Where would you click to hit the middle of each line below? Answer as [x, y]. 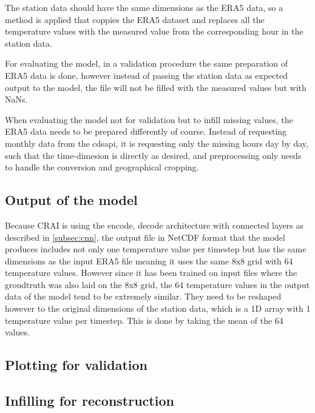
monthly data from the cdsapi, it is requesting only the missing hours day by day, [157, 143]
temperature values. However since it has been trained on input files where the [151, 273]
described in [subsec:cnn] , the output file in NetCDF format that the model [145, 237]
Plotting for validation [76, 365]
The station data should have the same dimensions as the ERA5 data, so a [144, 7]
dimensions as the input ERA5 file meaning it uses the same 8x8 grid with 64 [149, 260]
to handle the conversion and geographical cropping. [102, 167]
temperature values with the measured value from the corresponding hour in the [154, 31]
